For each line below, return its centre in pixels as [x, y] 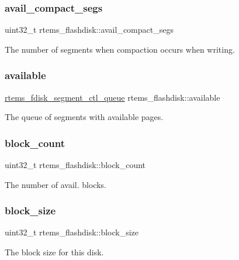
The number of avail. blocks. [56, 184]
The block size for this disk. [54, 252]
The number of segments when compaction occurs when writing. [120, 49]
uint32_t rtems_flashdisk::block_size [72, 232]
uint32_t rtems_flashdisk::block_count [75, 165]
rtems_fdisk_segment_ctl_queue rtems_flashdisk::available [112, 97]
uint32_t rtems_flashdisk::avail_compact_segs [89, 30]
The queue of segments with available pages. [84, 117]
